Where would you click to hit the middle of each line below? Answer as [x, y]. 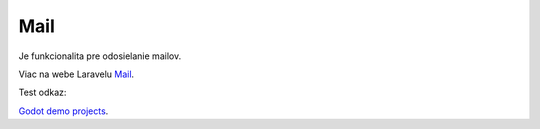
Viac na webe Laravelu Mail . [76, 74]
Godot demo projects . [63, 111]
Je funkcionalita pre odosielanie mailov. [100, 56]
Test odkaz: [42, 92]
